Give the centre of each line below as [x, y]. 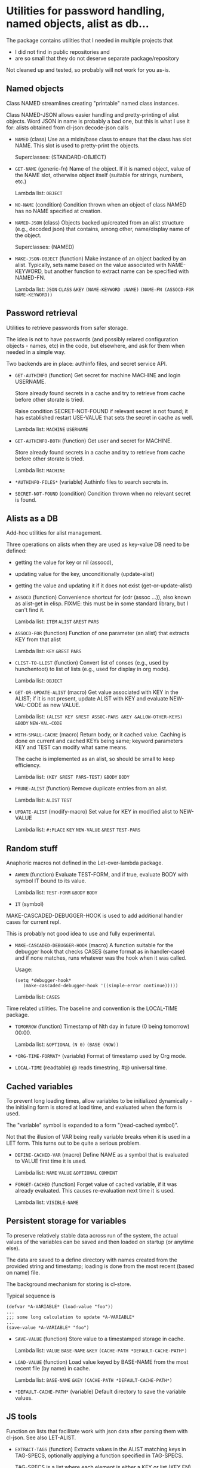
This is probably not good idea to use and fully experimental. [81, 934]
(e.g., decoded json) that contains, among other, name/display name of [102, 229]
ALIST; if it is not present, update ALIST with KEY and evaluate [91, 699]
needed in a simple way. [36, 352]
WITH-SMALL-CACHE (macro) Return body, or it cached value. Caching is [100, 735]
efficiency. [27, 765]
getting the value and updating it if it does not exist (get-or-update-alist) [103, 586]
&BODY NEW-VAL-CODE [39, 724]
